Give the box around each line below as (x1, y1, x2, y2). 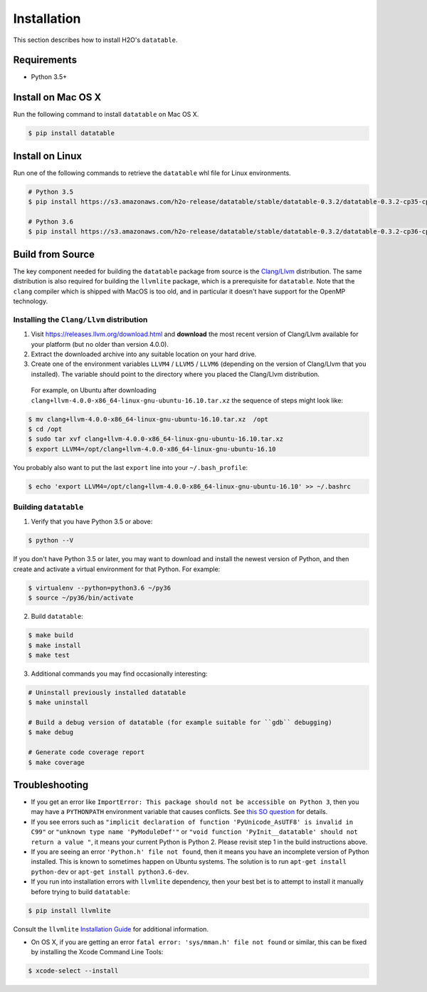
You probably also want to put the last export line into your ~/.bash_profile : (13, 463, 248, 471)
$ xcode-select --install (28, 967, 119, 975)
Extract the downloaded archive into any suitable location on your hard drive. (31, 350, 257, 358)
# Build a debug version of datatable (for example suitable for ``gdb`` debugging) (28, 719, 332, 726)
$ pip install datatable (28, 129, 115, 137)
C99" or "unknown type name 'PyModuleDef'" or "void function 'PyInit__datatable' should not (31, 827, 359, 836)
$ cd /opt (28, 424, 63, 433)
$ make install (28, 641, 81, 649)
